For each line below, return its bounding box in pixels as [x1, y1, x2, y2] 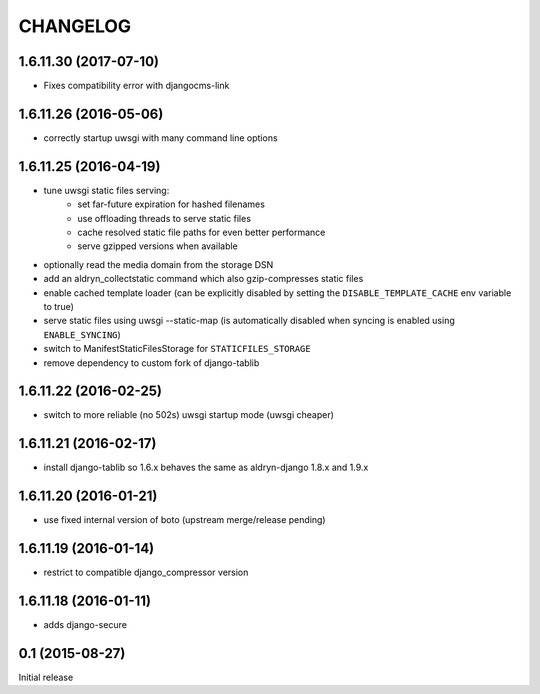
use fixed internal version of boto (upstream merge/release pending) [43, 514, 326, 526]
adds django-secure [43, 619, 127, 631]
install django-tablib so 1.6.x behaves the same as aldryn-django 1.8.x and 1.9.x [43, 461, 369, 474]
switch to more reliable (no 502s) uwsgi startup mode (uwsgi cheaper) [43, 409, 335, 421]
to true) [43, 301, 75, 312]
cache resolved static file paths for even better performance [77, 226, 326, 239]
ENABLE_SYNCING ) [43, 328, 122, 340]
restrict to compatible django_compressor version [43, 566, 249, 579]
